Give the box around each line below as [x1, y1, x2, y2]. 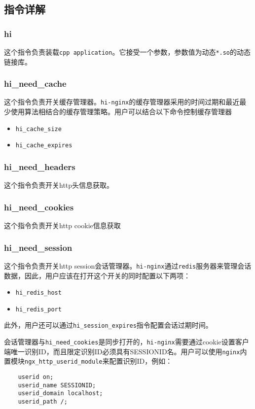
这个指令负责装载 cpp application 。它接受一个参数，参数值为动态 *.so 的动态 [4, 47, 251, 57]
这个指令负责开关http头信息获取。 [4, 180, 114, 190]
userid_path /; [18, 398, 68, 406]
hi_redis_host [15, 289, 62, 297]
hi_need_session [4, 241, 73, 253]
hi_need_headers [4, 160, 75, 172]
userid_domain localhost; [18, 390, 103, 397]
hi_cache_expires [15, 142, 73, 149]
